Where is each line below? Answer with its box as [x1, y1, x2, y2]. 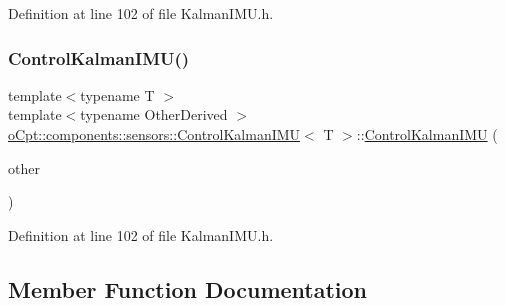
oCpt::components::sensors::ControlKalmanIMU [8, 124, 301, 144]
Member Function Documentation [8, 273, 368, 304]
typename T [80, 84, 155, 105]
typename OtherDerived [80, 104, 228, 125]
